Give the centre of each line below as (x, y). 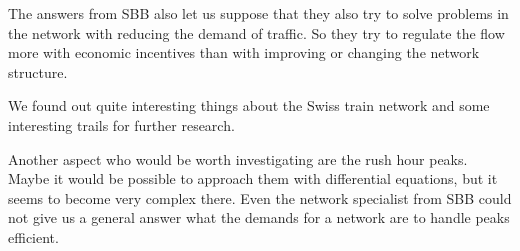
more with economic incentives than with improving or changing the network (244, 52)
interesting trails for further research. (121, 124)
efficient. (33, 236)
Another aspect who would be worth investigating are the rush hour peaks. (238, 158)
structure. (38, 71)
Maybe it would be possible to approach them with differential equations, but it (253, 178)
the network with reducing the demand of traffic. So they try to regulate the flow (256, 32)
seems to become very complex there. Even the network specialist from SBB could (260, 197)
